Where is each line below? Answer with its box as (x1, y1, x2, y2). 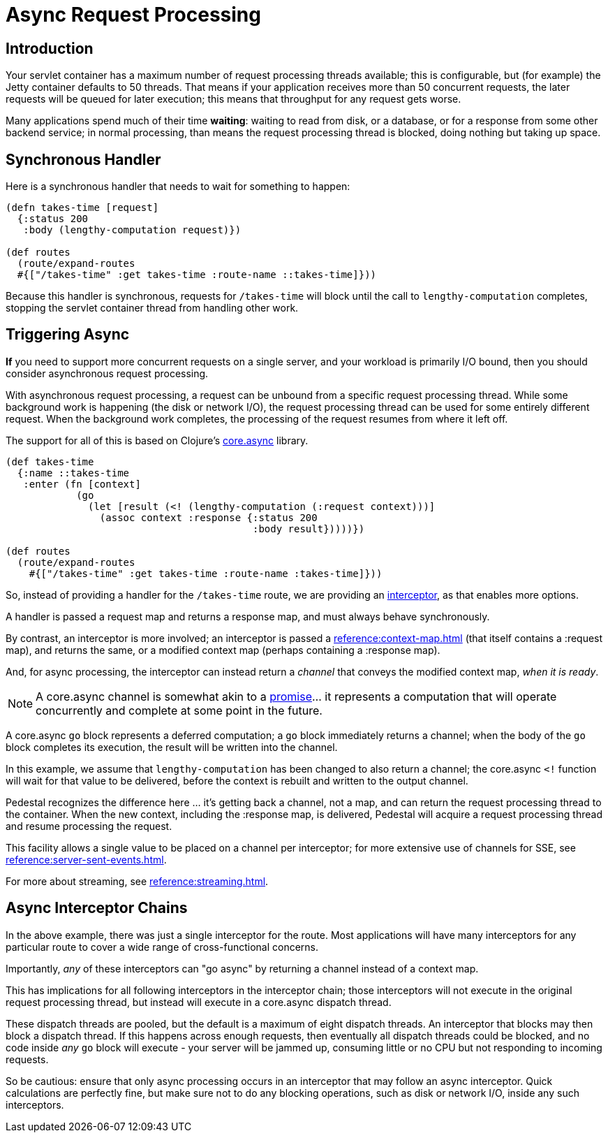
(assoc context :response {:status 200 (99, 511, 318, 523)
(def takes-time (6, 455, 94, 467)
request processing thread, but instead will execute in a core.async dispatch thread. (6, 995, 392, 1008)
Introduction (6, 39, 94, 57)
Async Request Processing (6, 3, 261, 27)
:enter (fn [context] (23, 478, 141, 490)
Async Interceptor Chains (6, 899, 188, 917)
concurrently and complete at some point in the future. (36, 703, 322, 717)
